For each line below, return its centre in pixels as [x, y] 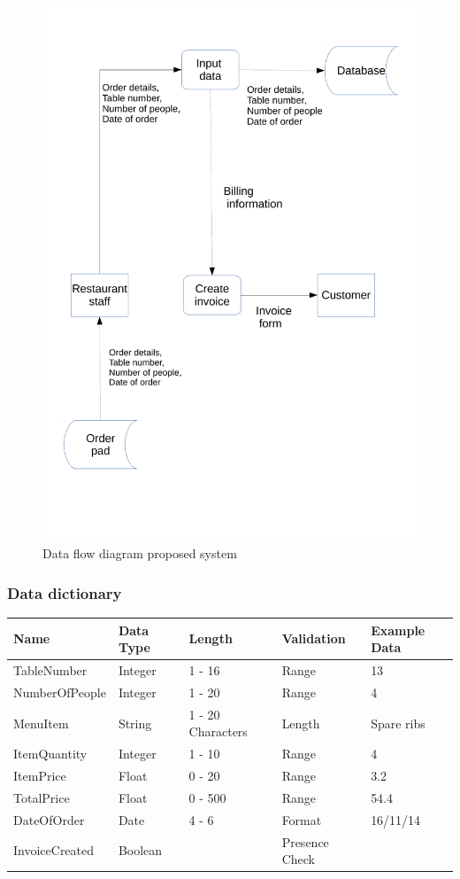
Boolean [140, 850]
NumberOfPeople [60, 692]
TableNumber [50, 670]
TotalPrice [42, 797]
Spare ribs [398, 723]
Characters [218, 731]
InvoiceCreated [54, 850]
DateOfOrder [49, 819]
